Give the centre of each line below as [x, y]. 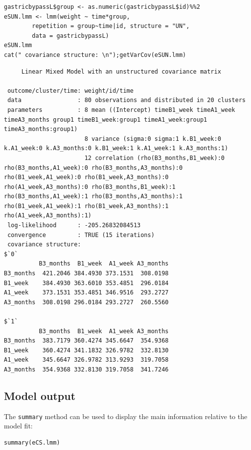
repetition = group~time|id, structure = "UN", [111, 26]
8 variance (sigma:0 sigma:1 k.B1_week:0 [153, 139]
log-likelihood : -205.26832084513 [74, 225]
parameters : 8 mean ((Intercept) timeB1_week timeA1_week [121, 110]
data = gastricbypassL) [70, 36]
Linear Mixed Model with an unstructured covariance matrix [121, 71]
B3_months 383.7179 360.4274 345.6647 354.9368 [86, 341]
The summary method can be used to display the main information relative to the [126, 416]
